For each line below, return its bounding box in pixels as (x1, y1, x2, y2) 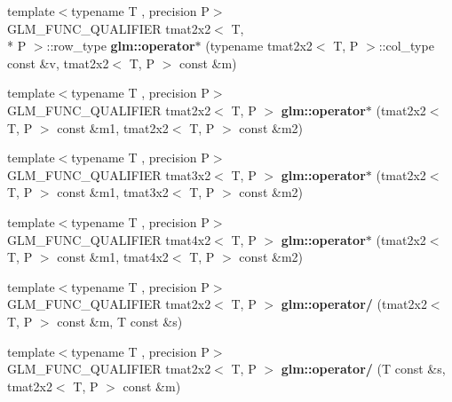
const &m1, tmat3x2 (57, 183, 169, 201)
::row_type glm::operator (46, 36, 195, 55)
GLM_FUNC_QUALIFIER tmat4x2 (7, 230, 211, 248)
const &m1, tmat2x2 (57, 118, 169, 137)
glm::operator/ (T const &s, (281, 359, 446, 378)
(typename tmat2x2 (205, 36, 313, 55)
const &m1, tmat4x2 (57, 248, 169, 266)
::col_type (378, 36, 434, 55)
